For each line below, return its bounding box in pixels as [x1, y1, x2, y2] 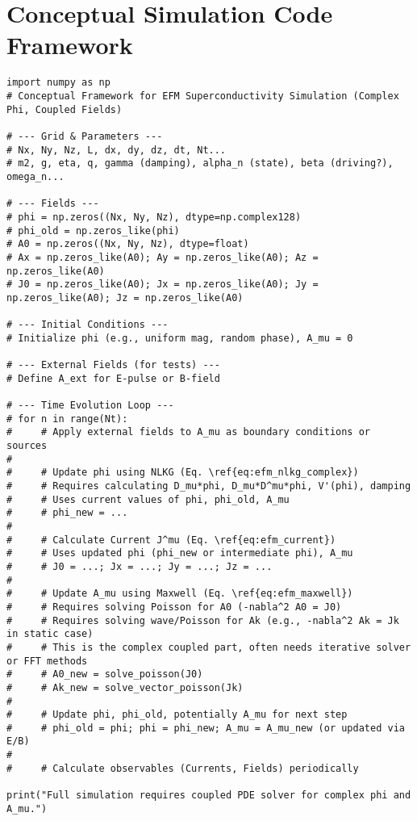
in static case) [6, 628, 94, 640]
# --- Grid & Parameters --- [6, 130, 163, 142]
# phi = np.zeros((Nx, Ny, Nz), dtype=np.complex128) [6, 211, 302, 223]
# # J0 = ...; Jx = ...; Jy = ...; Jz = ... [6, 560, 273, 572]
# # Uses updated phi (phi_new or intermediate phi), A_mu [6, 547, 353, 559]
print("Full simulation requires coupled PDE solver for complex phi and [6, 790, 411, 802]
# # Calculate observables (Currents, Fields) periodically [6, 762, 359, 774]
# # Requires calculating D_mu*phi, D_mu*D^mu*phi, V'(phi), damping [6, 480, 411, 492]
